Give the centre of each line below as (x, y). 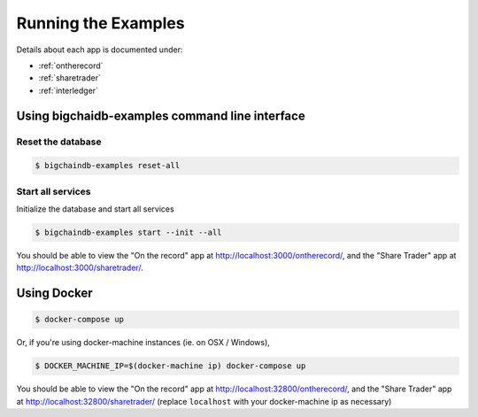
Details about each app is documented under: (100, 50)
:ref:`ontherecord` (71, 66)
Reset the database (59, 142)
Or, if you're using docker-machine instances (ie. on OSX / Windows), (143, 343)
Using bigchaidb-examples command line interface (161, 116)
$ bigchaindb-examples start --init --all (128, 232)
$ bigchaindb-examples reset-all (108, 166)
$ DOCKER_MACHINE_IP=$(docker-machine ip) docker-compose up (170, 366)
